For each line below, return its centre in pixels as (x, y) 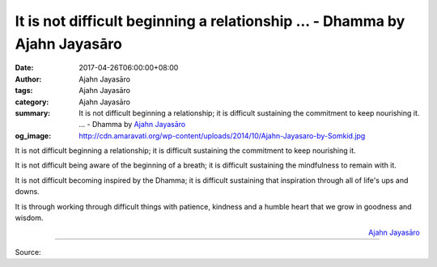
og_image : (33, 136)
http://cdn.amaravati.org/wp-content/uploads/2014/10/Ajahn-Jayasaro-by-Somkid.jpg (222, 136)
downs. (27, 192)
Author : (28, 79)
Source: (28, 252)
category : (32, 102)
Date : (24, 68)
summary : (33, 112)
